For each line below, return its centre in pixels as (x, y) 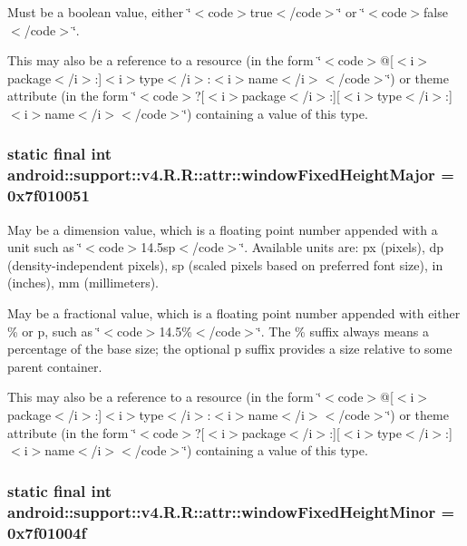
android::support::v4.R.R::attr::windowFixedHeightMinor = (231, 511)
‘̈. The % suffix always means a (343, 331)
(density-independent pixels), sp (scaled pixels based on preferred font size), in (225, 264)
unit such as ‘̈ (45, 247)
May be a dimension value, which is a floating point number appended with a (223, 229)
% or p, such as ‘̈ (54, 331)
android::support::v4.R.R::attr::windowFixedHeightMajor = (231, 175)
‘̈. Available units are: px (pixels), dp (342, 247)
